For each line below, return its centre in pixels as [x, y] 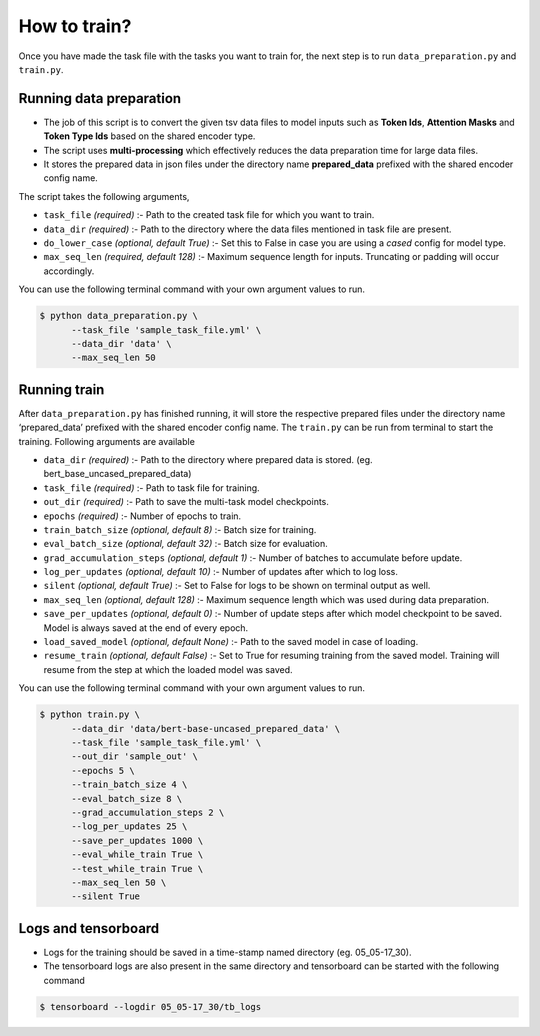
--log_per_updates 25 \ [129, 826]
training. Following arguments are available [106, 441]
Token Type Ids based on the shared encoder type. [149, 136]
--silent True [105, 896]
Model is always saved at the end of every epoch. [146, 627]
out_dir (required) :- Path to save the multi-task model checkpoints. [186, 502]
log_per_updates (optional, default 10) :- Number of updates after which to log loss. [221, 572]
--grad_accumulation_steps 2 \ [148, 812]
